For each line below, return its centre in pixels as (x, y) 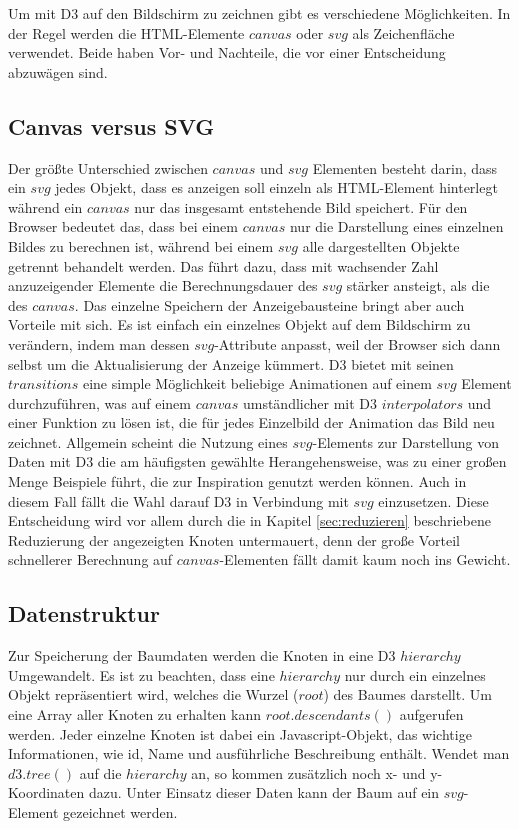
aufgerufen (431, 714)
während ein (45, 206)
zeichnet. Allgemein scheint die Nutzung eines (148, 441)
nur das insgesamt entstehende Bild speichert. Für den (301, 206)
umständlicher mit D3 (310, 402)
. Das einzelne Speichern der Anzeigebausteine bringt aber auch (269, 304)
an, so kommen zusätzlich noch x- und (308, 772)
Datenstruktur (84, 613)
